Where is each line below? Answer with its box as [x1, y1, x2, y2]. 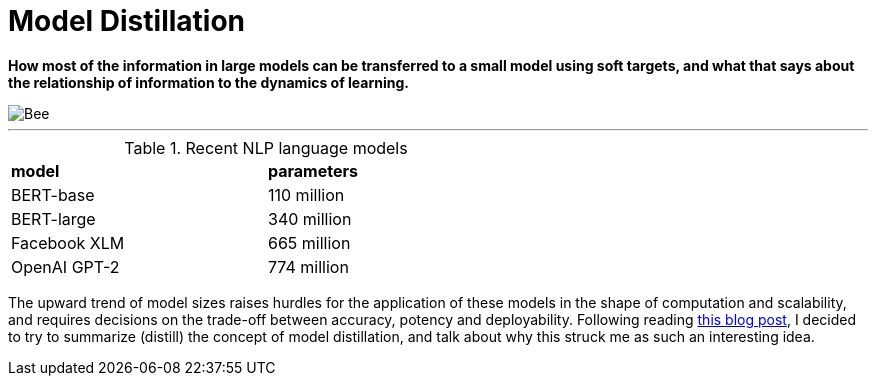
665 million [268, 232, 351, 253]
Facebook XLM [11, 232, 125, 253]
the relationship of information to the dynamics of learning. [8, 73, 410, 91]
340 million [268, 208, 352, 229]
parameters [268, 160, 358, 181]
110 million [268, 184, 345, 205]
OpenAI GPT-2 [11, 256, 120, 277]
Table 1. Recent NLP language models [124, 137, 408, 158]
